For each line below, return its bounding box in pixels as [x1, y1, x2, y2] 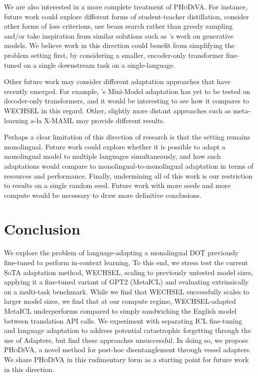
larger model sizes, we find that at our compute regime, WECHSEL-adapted [4, 296, 236, 306]
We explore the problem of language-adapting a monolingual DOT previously [4, 247, 239, 258]
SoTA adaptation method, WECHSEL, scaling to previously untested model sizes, [4, 267, 254, 277]
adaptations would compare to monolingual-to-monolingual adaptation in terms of [4, 160, 254, 171]
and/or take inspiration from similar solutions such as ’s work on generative [4, 30, 234, 41]
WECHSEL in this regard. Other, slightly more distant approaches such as [4, 105, 231, 115]
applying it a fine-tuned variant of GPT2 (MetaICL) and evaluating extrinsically [4, 277, 249, 287]
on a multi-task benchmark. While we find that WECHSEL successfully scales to [4, 286, 250, 296]
